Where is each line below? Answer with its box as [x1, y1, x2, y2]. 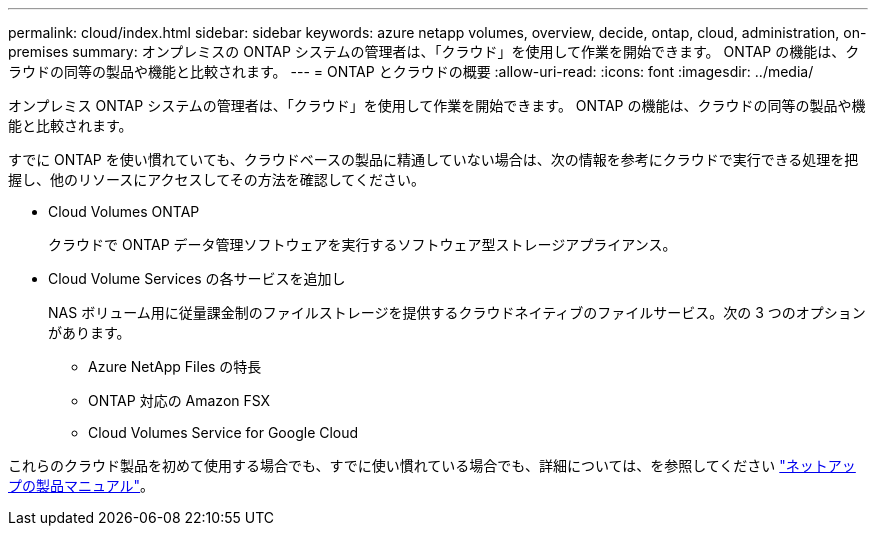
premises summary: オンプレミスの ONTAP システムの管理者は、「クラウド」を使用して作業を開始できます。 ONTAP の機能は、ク [8, 43, 860, 60]
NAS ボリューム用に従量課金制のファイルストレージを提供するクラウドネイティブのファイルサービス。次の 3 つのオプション [48, 304, 866, 321]
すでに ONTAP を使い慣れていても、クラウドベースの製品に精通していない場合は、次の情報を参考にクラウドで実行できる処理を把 [8, 151, 859, 168]
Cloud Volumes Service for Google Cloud [88, 424, 359, 441]
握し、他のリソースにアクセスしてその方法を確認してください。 [8, 171, 425, 188]
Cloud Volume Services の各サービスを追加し [48, 270, 346, 287]
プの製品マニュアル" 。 [8, 477, 155, 494]
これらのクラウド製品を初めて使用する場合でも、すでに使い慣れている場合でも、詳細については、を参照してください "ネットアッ [8, 457, 856, 474]
